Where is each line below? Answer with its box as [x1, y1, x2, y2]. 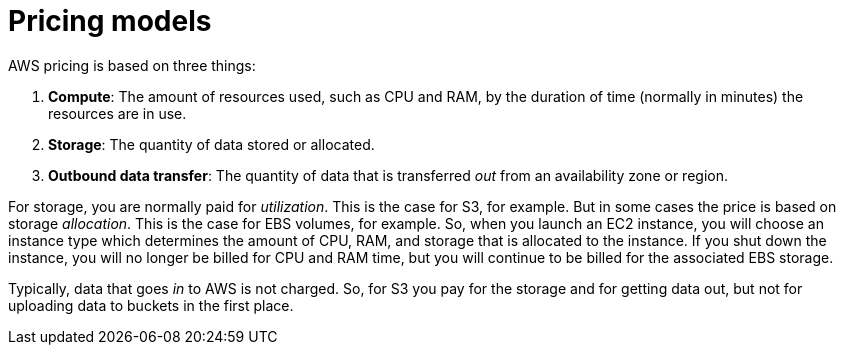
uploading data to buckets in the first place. [8, 296, 294, 314]
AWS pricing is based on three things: [8, 56, 256, 74]
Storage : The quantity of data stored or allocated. [48, 135, 375, 153]
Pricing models [8, 4, 212, 38]
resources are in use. [48, 104, 187, 122]
